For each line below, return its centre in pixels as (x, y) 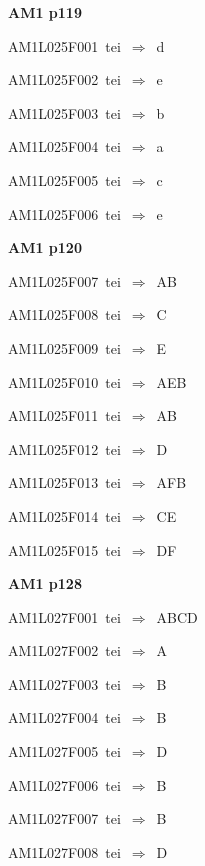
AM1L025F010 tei (64, 381)
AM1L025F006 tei (64, 213)
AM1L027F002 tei (64, 650)
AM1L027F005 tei (64, 751)
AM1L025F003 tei (64, 112)
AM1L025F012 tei (64, 448)
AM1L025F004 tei (64, 146)
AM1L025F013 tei (64, 482)
